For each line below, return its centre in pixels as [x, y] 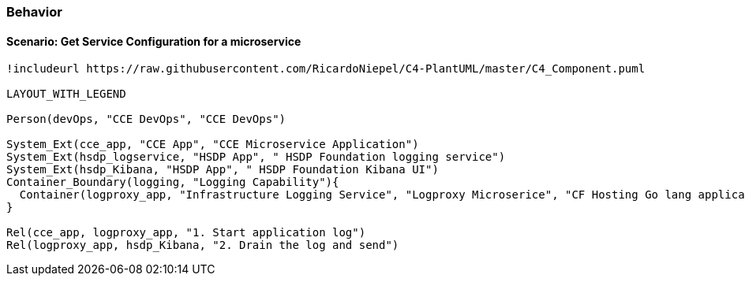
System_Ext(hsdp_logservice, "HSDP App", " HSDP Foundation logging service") [256, 157]
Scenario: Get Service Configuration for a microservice [154, 41]
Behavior [34, 12]
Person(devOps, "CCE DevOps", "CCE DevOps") [146, 119]
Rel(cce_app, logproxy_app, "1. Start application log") [186, 233]
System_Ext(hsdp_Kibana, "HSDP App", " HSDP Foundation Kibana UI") [223, 170]
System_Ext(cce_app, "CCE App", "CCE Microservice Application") [213, 145]
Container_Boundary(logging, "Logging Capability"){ [173, 182]
